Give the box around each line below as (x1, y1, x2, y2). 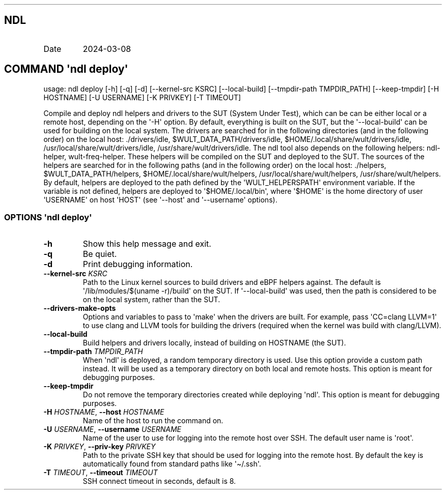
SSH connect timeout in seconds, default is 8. (82, 477, 236, 486)
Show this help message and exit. (82, 239, 211, 249)
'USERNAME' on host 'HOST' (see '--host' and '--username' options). (43, 195, 277, 204)
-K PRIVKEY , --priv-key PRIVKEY (43, 442, 156, 451)
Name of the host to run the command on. (82, 416, 224, 425)
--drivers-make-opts (43, 304, 116, 313)
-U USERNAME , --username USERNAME (43, 425, 181, 434)
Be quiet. (82, 249, 117, 259)
